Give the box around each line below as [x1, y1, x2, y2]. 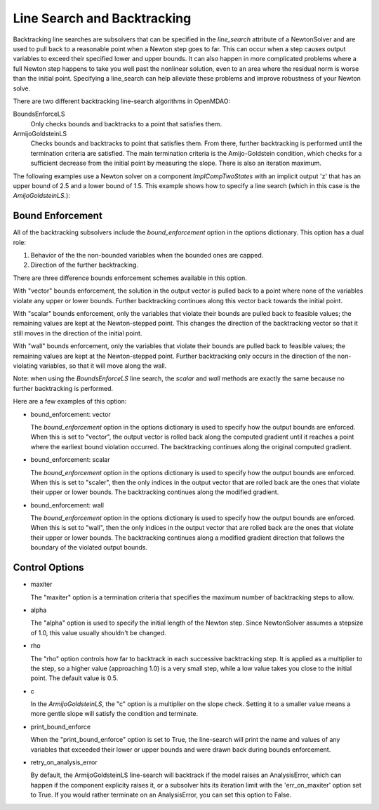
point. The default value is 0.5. [30, 674, 119, 682]
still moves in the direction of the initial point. [13, 328, 142, 337]
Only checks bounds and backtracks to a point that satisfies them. [30, 119, 222, 128]
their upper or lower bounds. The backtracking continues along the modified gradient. [30, 488, 279, 496]
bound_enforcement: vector [30, 410, 112, 418]
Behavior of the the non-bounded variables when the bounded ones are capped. [30, 251, 264, 260]
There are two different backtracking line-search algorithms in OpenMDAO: [13, 97, 231, 105]
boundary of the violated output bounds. [30, 543, 147, 552]
